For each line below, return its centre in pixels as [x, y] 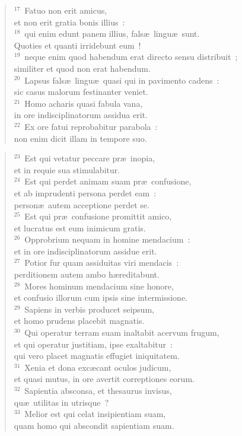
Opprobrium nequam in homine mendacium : [107, 239]
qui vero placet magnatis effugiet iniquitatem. [97, 356]
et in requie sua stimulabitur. [67, 169]
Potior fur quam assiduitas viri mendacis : [102, 262]
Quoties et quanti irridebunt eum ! [77, 45]
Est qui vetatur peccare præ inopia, [90, 158]
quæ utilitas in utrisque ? [61, 402]
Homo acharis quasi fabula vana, [84, 103]
